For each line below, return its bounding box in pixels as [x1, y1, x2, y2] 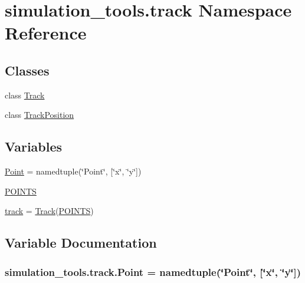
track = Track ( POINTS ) [5, 205, 94, 217]
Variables [5, 137, 63, 156]
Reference [5, 21, 87, 45]
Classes [5, 61, 50, 79]
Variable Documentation [5, 233, 157, 252]
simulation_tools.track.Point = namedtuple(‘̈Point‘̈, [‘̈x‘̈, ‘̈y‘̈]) [5, 264, 301, 279]
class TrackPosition [5, 108, 74, 121]
